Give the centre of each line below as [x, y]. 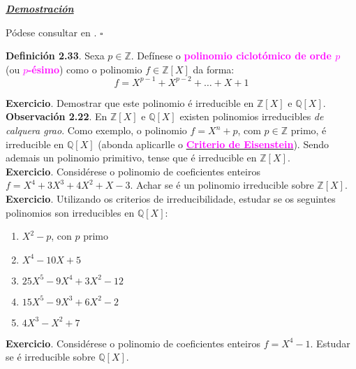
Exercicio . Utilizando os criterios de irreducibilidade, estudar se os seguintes [171, 199]
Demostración [40, 8]
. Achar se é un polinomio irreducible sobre [222, 185]
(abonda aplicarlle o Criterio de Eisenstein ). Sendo [213, 144]
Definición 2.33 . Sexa [55, 56]
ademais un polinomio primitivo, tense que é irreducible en [131, 158]
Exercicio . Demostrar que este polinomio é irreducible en [130, 102]
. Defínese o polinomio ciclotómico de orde [231, 56]
